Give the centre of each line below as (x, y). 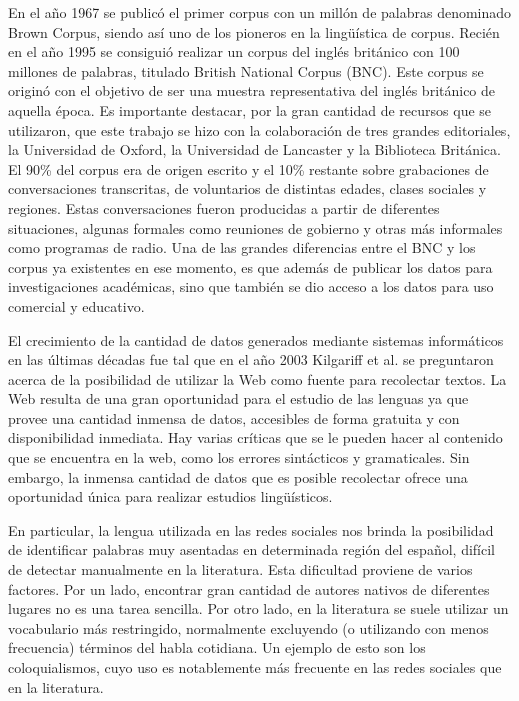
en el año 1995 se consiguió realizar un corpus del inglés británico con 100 (234, 51)
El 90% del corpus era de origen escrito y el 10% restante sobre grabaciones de (248, 168)
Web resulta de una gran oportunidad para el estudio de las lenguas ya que (238, 398)
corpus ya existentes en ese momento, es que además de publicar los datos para (250, 266)
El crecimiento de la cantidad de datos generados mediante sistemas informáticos (256, 339)
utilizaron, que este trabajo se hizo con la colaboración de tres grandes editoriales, (259, 129)
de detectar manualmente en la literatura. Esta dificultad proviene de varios (240, 569)
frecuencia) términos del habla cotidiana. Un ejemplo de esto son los (217, 647)
